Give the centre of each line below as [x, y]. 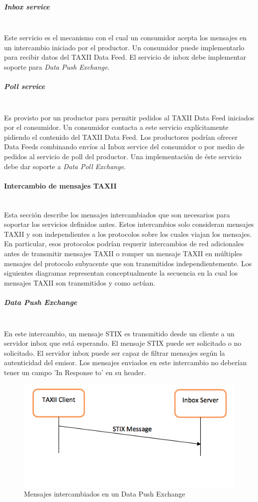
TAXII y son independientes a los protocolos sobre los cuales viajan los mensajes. [128, 234]
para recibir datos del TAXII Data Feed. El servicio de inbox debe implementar [125, 57]
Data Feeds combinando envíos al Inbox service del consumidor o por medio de [124, 147]
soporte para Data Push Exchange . [57, 66]
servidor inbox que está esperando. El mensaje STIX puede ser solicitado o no [123, 343]
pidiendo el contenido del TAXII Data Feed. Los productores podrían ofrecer [121, 137]
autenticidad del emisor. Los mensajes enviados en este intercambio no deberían [126, 362]
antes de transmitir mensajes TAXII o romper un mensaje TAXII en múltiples [123, 253]
